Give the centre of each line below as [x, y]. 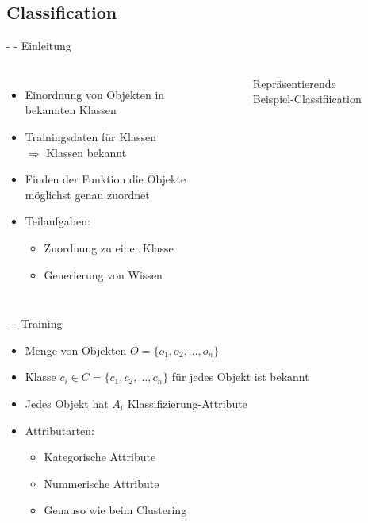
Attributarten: [60, 430]
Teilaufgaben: [57, 221]
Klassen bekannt [86, 152]
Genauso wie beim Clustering [115, 510]
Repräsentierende [294, 83]
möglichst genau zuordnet [87, 194]
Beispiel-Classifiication [307, 99]
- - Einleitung [39, 46]
